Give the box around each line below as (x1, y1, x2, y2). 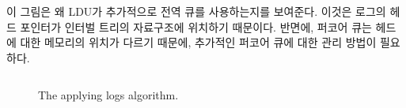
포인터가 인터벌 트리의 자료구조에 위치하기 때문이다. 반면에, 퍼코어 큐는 (20, 18, 372, 35)
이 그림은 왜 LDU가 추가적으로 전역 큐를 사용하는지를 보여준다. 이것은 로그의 (6, 3, 386, 19)
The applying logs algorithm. (38, 87, 179, 103)
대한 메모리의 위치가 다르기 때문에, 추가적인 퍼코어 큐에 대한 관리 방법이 (20, 34, 377, 50)
